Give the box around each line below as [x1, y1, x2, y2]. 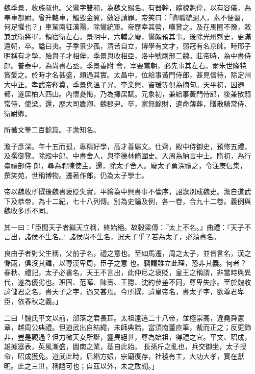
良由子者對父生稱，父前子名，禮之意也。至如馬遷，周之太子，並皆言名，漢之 [4, 248, 251, 258]
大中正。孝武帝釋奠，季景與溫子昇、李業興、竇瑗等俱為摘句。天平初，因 [4, 79, 237, 89]
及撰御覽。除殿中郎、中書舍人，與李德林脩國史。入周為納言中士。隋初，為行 [4, 150, 251, 161]
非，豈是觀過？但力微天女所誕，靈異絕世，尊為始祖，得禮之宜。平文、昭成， [4, 331, 251, 342]
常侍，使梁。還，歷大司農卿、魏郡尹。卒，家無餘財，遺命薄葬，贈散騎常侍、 [4, 98, 251, 108]
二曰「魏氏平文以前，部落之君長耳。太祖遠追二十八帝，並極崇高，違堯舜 [4, 312, 237, 323]
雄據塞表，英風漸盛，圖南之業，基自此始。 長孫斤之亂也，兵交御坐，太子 [4, 341, 240, 351]
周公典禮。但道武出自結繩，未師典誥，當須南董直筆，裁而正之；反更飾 [24, 322, 251, 332]
